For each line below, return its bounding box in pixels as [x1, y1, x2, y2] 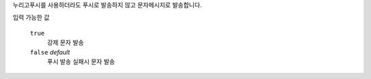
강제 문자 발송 [47, 38, 85, 47]
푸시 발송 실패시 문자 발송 [47, 57, 115, 65]
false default [30, 48, 70, 56]
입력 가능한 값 [12, 14, 50, 22]
